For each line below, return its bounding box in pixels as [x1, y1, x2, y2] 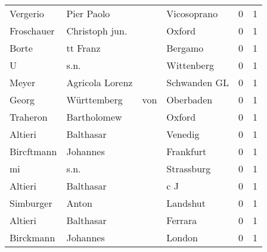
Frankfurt [166, 144, 207, 158]
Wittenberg [166, 58, 214, 72]
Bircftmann [10, 144, 57, 158]
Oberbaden [166, 93, 213, 106]
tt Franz [66, 41, 101, 55]
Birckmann [10, 231, 55, 244]
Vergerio [10, 7, 44, 20]
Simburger [10, 196, 52, 210]
